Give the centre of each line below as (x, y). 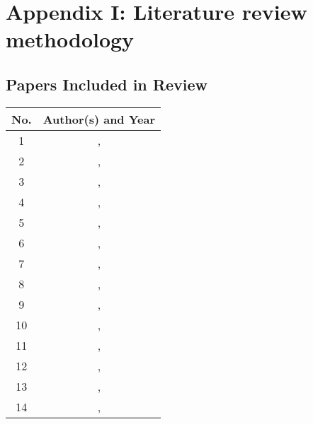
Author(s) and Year (99, 119)
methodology (70, 39)
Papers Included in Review (107, 84)
